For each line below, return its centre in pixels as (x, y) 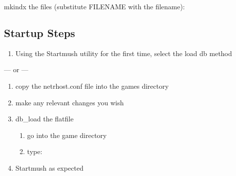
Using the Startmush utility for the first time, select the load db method (124, 53)
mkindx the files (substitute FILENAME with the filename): (95, 6)
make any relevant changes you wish (70, 102)
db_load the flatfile (44, 119)
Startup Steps (40, 32)
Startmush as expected (49, 167)
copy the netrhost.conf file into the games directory (92, 86)
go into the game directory (67, 135)
